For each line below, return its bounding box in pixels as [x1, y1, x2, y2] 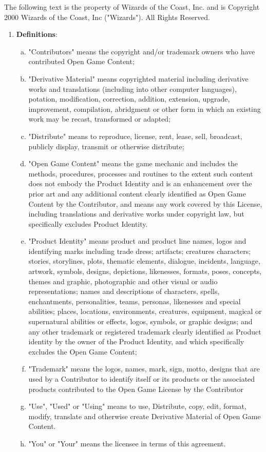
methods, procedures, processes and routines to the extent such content [28, 168, 253, 179]
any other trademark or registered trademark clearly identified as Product [28, 326, 261, 337]
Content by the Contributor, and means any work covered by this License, [28, 198, 262, 209]
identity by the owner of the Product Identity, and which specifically [28, 336, 244, 347]
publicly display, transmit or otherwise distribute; [28, 141, 184, 151]
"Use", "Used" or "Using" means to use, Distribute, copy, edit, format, [28, 401, 246, 411]
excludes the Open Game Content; [28, 346, 137, 357]
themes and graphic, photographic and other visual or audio [28, 276, 218, 286]
